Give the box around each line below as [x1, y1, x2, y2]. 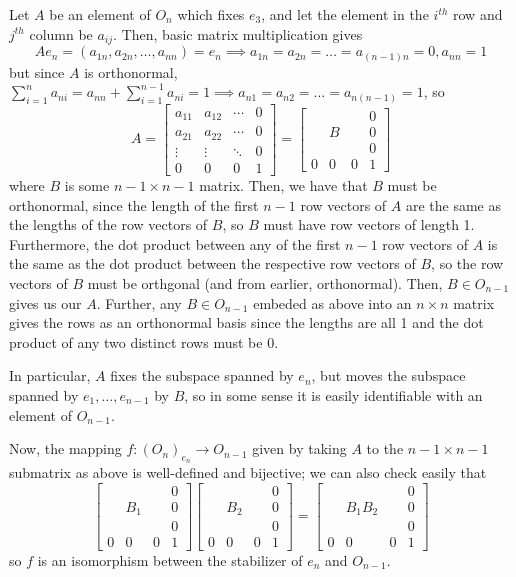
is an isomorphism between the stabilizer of [37, 549, 303, 570]
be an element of [49, 4, 151, 24]
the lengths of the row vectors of [9, 214, 208, 235]
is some [64, 174, 110, 195]
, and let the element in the [261, 4, 429, 24]
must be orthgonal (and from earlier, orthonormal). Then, [87, 272, 443, 293]
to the [366, 438, 404, 459]
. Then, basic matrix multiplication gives [113, 23, 363, 44]
